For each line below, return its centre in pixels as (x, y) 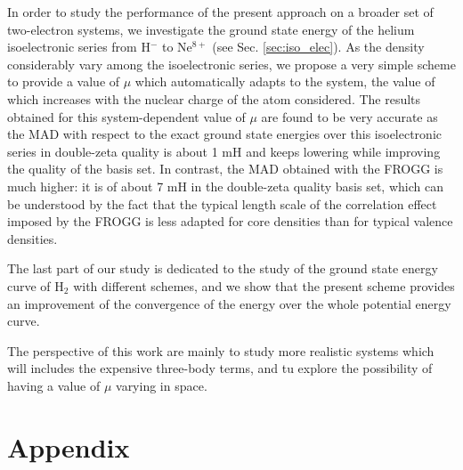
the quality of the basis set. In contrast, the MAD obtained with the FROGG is (225, 169)
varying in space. (162, 385)
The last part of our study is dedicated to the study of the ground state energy (223, 268)
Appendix (69, 446)
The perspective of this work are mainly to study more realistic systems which (221, 350)
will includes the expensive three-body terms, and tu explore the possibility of (220, 368)
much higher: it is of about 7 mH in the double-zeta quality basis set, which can (225, 186)
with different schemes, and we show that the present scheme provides (264, 285)
